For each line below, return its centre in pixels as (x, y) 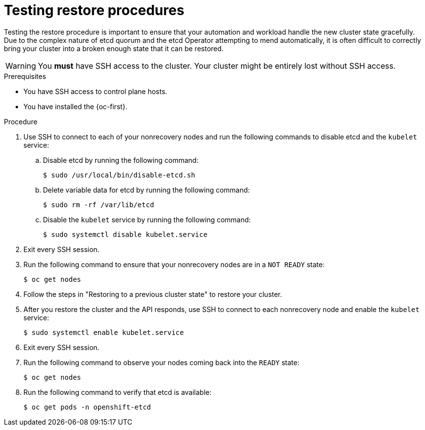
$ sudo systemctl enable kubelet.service (104, 332)
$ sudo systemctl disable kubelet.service (125, 234)
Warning (21, 66)
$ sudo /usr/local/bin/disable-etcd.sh (119, 175)
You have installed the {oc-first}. (76, 106)
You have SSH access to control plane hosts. (95, 91)
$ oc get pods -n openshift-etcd (87, 407)
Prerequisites (25, 76)
